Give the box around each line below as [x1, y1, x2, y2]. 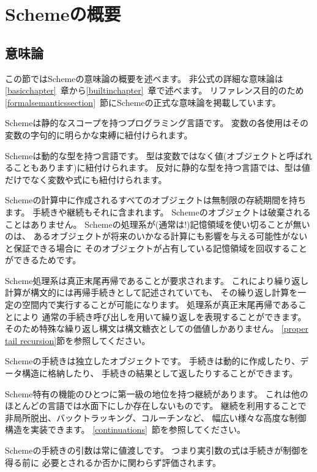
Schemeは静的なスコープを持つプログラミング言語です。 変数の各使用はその [5, 116, 308, 129]
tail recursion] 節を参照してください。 [5, 334, 151, 347]
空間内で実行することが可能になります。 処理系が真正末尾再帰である [21, 298, 299, 311]
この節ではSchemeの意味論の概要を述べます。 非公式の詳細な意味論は [5, 72, 283, 84]
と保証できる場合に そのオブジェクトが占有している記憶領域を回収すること [5, 241, 307, 254]
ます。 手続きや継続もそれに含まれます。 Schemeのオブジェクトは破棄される [5, 205, 311, 218]
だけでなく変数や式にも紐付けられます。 [5, 173, 167, 185]
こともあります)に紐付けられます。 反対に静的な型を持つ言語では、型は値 [13, 161, 310, 174]
